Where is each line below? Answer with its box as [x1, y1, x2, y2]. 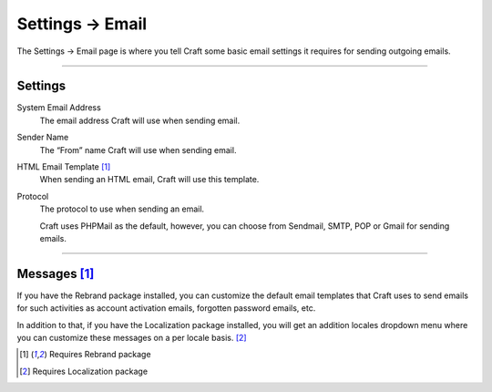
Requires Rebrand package [48, 349, 151, 360]
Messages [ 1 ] [16, 265, 95, 282]
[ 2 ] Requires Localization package [19, 366, 149, 377]
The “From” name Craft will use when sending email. [39, 144, 237, 155]
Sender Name [16, 132, 69, 143]
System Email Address [16, 102, 102, 113]
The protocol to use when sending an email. [39, 203, 205, 214]
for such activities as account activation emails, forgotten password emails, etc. [16, 303, 316, 314]
